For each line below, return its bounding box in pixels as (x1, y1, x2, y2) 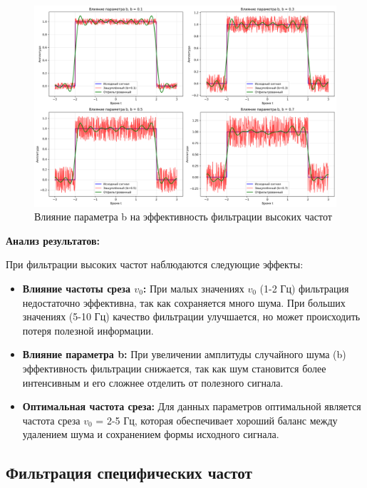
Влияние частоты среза (22, 280, 130, 295)
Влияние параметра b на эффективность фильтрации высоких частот (34, 209, 332, 224)
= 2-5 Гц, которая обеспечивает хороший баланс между (95, 412, 338, 427)
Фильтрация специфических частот (6, 462, 252, 484)
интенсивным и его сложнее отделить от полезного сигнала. (22, 375, 284, 390)
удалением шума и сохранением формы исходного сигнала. (22, 427, 279, 442)
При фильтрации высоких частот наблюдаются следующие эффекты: (6, 257, 304, 272)
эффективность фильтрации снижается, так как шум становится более (22, 360, 326, 375)
